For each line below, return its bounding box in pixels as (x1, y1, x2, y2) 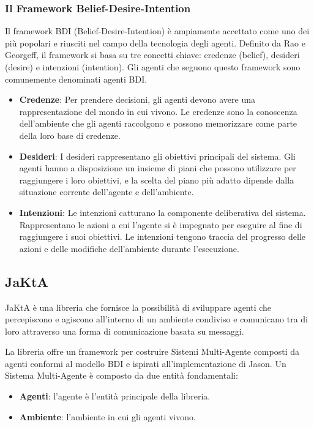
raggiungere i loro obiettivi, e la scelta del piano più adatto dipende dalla (19, 173, 294, 186)
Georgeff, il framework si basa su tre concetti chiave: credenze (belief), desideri (5, 48, 300, 61)
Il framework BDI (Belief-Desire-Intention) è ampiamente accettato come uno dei (5, 24, 310, 37)
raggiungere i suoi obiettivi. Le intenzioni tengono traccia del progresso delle (19, 230, 306, 243)
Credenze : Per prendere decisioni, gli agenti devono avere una (19, 93, 255, 106)
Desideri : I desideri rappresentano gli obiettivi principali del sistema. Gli (19, 149, 296, 162)
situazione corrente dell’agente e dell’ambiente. (19, 185, 194, 198)
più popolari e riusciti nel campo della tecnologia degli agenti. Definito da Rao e (5, 36, 305, 49)
